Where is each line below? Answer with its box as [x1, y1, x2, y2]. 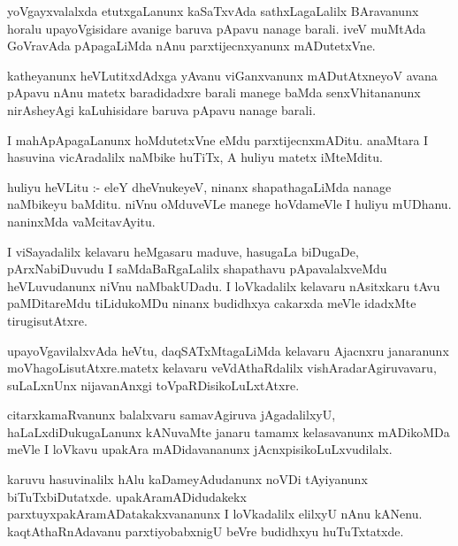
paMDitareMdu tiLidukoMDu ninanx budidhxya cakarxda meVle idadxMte [7, 294, 416, 312]
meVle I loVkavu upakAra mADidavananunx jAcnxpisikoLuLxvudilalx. [7, 440, 393, 458]
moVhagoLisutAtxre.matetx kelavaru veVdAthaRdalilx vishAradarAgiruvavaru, [7, 358, 437, 377]
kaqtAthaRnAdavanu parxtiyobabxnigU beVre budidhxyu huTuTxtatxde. [7, 521, 404, 540]
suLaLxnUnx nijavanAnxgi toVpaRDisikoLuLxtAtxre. [7, 375, 300, 394]
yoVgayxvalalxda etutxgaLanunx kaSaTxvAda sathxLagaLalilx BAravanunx [7, 2, 419, 19]
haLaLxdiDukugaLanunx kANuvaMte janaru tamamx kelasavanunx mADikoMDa [7, 422, 450, 441]
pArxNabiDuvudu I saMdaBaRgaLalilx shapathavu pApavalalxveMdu [7, 259, 387, 278]
